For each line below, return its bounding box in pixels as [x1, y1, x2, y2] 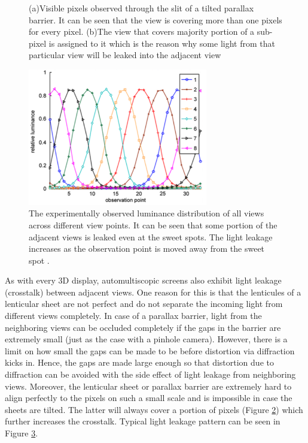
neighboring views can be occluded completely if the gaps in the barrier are [5, 321, 281, 333]
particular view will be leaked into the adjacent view [29, 49, 221, 61]
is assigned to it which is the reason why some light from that [48, 37, 275, 49]
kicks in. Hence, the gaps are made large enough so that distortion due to [5, 356, 274, 369]
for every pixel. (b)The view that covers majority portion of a [29, 25, 255, 38]
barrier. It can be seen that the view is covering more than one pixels [29, 13, 282, 26]
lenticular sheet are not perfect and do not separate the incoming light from [5, 297, 283, 310]
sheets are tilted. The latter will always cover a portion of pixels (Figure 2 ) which [5, 403, 303, 415]
